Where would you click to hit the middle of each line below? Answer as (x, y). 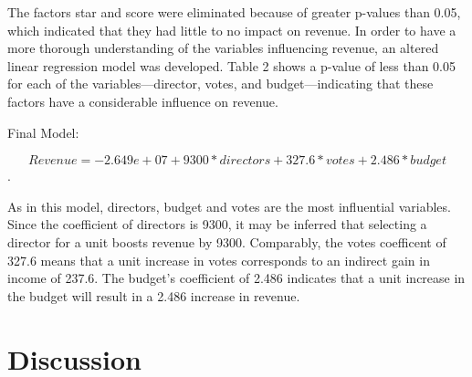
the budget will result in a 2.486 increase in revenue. (154, 295)
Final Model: (43, 132)
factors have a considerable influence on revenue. (143, 101)
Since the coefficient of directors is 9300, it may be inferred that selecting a (217, 224)
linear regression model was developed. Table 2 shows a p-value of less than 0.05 (231, 65)
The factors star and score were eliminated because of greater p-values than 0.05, (234, 12)
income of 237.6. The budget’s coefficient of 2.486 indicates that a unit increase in (236, 278)
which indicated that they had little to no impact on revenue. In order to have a (232, 30)
